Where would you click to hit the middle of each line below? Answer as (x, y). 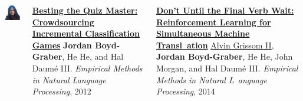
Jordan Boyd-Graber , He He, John (224, 56)
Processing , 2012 (62, 91)
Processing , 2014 (185, 91)
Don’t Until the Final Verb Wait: (225, 10)
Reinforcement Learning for (213, 22)
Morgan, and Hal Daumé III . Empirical (227, 68)
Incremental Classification (86, 33)
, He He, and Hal (93, 56)
